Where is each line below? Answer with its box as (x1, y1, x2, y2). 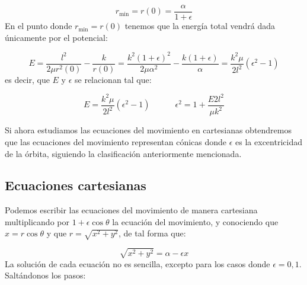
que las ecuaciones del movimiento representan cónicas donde (5, 135, 227, 148)
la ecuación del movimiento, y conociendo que (112, 215, 279, 228)
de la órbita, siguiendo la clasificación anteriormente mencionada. (5, 147, 242, 159)
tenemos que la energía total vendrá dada (124, 20, 275, 32)
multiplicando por (5, 215, 69, 228)
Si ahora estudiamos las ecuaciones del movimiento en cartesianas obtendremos (5, 124, 292, 136)
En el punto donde (5, 20, 72, 32)
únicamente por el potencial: (5, 31, 108, 43)
